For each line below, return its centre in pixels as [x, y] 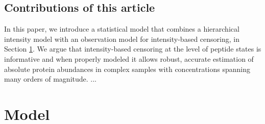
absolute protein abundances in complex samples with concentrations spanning [127, 69]
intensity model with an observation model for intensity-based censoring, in [122, 39]
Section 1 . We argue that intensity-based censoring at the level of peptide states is [133, 49]
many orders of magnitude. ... [51, 79]
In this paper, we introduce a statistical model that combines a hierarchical [122, 29]
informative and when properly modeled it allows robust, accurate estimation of [129, 58]
